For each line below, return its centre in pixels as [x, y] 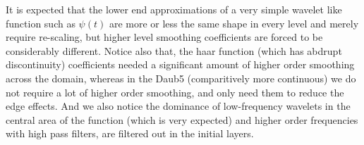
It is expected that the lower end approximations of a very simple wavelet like [174, 9]
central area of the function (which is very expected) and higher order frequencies [182, 119]
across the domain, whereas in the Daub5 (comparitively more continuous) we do [181, 78]
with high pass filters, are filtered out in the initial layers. [130, 133]
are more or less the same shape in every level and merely [234, 23]
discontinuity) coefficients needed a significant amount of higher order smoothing [180, 64]
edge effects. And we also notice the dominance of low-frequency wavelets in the [178, 106]
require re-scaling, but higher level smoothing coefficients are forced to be [164, 37]
